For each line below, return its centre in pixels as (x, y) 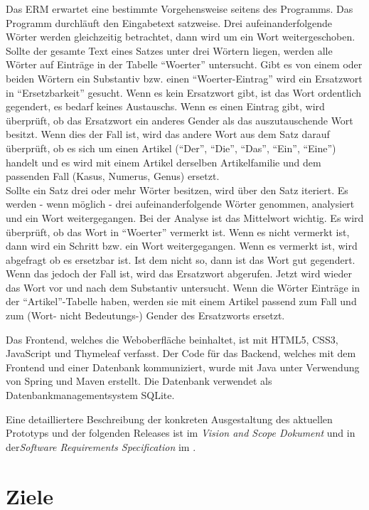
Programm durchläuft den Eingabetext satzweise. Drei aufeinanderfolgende (169, 22)
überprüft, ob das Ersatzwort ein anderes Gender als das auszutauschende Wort (180, 120)
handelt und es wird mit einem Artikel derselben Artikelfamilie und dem (164, 162)
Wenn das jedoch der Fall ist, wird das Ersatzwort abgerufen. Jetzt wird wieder (179, 273)
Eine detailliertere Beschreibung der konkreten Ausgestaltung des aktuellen (169, 419)
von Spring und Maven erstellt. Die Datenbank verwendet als (139, 381)
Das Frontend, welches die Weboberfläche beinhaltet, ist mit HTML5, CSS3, (172, 339)
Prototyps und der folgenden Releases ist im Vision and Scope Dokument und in (181, 433)
